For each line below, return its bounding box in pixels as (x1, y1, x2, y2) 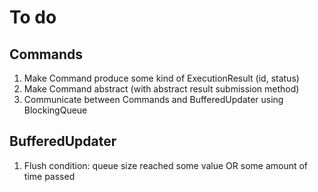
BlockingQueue (23, 104, 88, 116)
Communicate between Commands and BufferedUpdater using (23, 94, 284, 105)
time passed (23, 170, 76, 182)
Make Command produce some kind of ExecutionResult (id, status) (23, 72, 300, 84)
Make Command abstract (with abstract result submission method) (23, 83, 300, 95)
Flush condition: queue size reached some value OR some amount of (23, 159, 309, 171)
